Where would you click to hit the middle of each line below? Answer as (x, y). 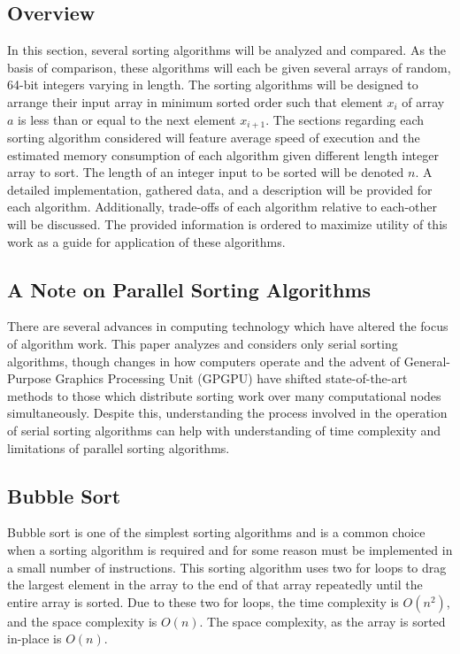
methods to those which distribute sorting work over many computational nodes (224, 395)
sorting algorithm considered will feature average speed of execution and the (214, 138)
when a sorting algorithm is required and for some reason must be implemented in (230, 549)
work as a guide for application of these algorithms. (146, 241)
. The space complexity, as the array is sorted (322, 621)
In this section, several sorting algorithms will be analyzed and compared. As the (227, 50)
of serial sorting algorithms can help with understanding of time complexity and (224, 430)
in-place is (34, 639)
